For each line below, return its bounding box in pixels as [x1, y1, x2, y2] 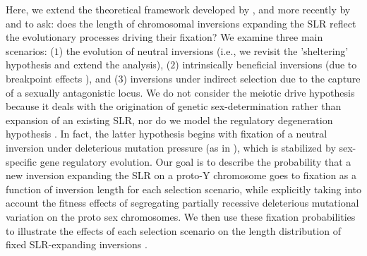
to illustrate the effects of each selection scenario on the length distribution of [6, 223, 341, 238]
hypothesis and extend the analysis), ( [6, 57, 171, 72]
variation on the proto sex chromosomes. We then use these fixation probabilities [6, 209, 356, 224]
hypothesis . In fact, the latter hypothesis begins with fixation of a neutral [6, 126, 327, 141]
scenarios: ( [6, 43, 54, 58]
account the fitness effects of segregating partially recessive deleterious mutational [6, 195, 359, 210]
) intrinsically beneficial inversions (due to [175, 57, 357, 72]
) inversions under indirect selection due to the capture [123, 71, 361, 85]
